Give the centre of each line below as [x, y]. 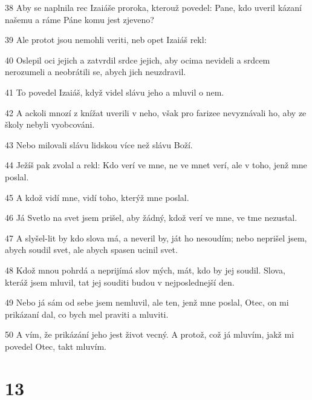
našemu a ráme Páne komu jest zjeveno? [80, 19]
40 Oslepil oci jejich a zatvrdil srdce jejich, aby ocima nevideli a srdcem [138, 60]
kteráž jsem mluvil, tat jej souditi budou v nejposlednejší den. [120, 282]
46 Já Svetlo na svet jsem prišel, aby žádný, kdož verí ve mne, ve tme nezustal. [151, 218]
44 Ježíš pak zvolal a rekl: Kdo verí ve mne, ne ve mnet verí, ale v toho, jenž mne [156, 165]
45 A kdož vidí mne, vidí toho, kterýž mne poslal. [97, 197]
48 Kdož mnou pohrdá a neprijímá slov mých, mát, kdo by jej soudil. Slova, [145, 270]
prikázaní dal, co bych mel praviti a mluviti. [87, 314]
